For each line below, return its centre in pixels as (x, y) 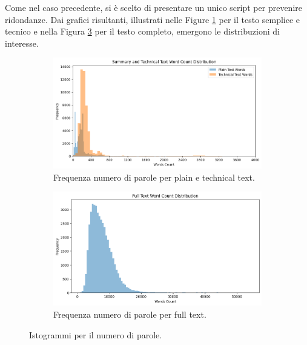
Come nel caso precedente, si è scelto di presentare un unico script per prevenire (153, 7)
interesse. (22, 43)
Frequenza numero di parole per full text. (130, 314)
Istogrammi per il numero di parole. (96, 334)
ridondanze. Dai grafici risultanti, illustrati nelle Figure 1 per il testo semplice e (153, 19)
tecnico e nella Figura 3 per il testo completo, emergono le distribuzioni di (142, 31)
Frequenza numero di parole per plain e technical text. (154, 177)
